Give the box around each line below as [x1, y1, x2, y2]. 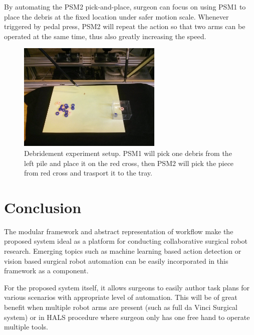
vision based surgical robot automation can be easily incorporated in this [4, 255, 228, 266]
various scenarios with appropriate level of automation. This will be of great [4, 292, 237, 302]
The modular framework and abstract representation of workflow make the [4, 226, 233, 236]
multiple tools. [4, 321, 48, 332]
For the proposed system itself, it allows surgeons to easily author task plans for [4, 282, 249, 292]
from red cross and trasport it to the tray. [24, 167, 152, 178]
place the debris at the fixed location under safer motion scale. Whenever [4, 11, 229, 22]
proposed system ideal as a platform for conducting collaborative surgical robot [4, 236, 247, 246]
